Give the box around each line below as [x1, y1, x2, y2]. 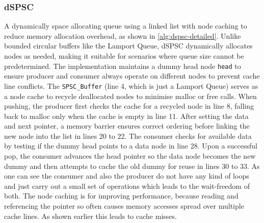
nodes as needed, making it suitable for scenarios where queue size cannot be [4, 51, 244, 61]
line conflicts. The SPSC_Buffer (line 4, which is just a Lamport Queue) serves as [4, 80, 258, 91]
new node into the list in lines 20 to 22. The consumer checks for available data [4, 130, 252, 141]
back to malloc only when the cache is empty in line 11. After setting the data [4, 110, 249, 121]
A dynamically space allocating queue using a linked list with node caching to [4, 20, 247, 31]
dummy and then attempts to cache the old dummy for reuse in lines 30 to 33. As [4, 160, 260, 171]
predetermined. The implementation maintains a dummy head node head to [4, 60, 241, 71]
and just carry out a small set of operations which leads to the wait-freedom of [4, 180, 250, 191]
